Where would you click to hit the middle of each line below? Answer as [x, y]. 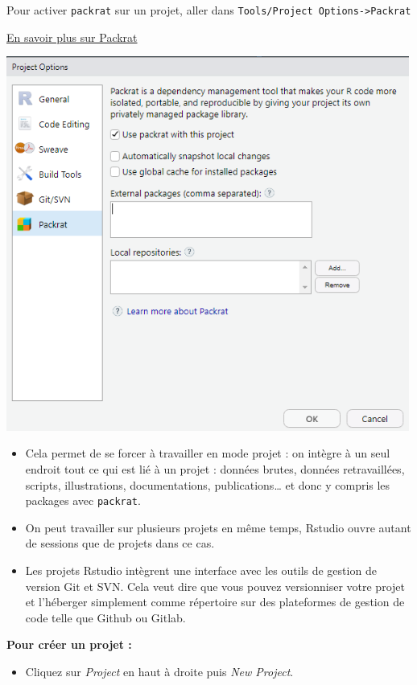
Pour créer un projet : [69, 644]
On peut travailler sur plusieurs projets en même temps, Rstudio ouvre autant [218, 527]
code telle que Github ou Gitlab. [105, 617]
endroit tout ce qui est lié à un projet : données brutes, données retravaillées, [215, 468]
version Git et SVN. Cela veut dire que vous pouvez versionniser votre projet [215, 586]
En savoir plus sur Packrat [72, 37]
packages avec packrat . [83, 500]
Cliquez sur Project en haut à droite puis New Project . [159, 671]
